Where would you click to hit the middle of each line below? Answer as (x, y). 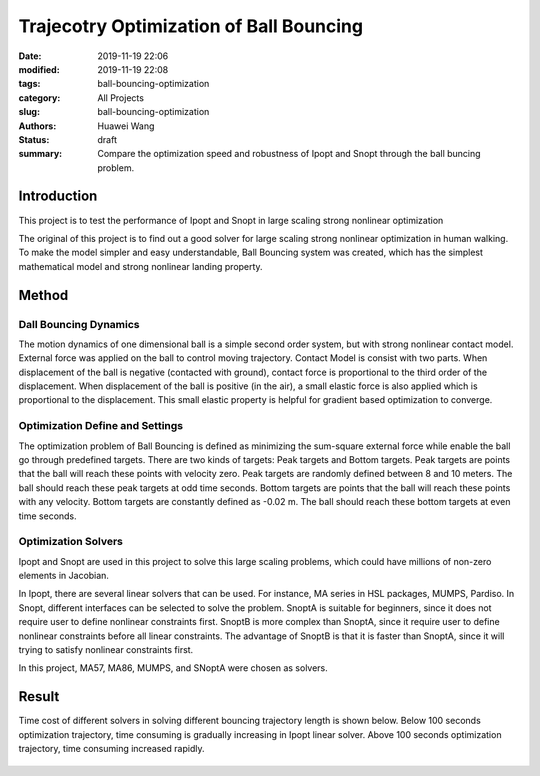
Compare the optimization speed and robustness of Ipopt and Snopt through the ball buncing (289, 154)
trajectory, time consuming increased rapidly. (111, 749)
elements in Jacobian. (64, 576)
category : (39, 97)
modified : (39, 69)
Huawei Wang (126, 126)
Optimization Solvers (71, 542)
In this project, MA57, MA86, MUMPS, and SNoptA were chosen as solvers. (173, 668)
